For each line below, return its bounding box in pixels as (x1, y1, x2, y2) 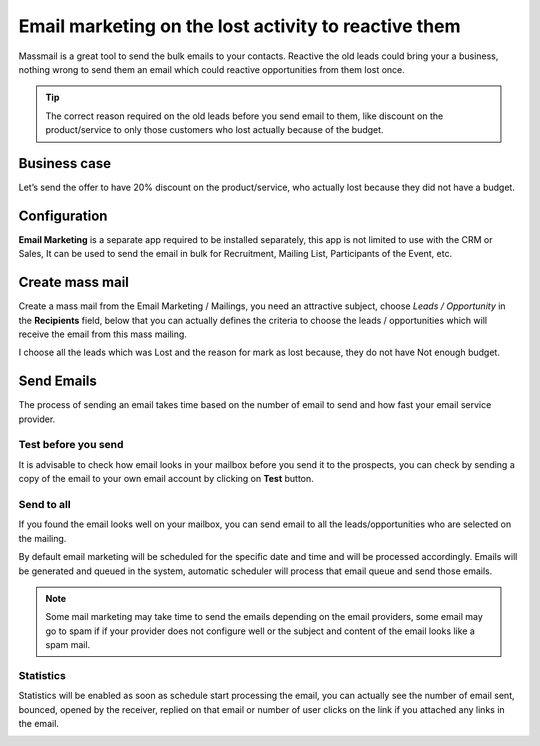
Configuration (18, 207, 108, 224)
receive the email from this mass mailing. (18, 328, 187, 340)
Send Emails (18, 373, 97, 390)
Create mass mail (18, 274, 130, 291)
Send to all (18, 497, 71, 511)
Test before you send (18, 438, 124, 452)
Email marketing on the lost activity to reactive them (18, 15, 461, 37)
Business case (18, 155, 112, 172)
